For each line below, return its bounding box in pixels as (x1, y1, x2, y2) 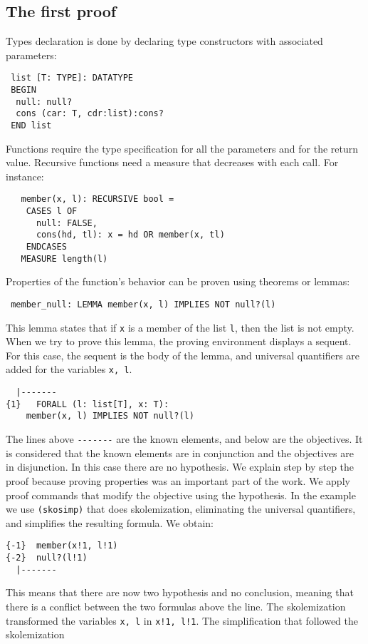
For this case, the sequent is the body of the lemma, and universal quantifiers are (6, 347, 360, 362)
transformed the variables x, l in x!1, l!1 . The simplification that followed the (6, 613, 359, 628)
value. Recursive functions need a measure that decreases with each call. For (6, 155, 339, 170)
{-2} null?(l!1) (6, 553, 88, 563)
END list (11, 121, 52, 131)
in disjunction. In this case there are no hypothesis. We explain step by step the (6, 459, 354, 474)
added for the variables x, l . (6, 362, 132, 377)
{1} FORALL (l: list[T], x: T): (6, 399, 169, 409)
